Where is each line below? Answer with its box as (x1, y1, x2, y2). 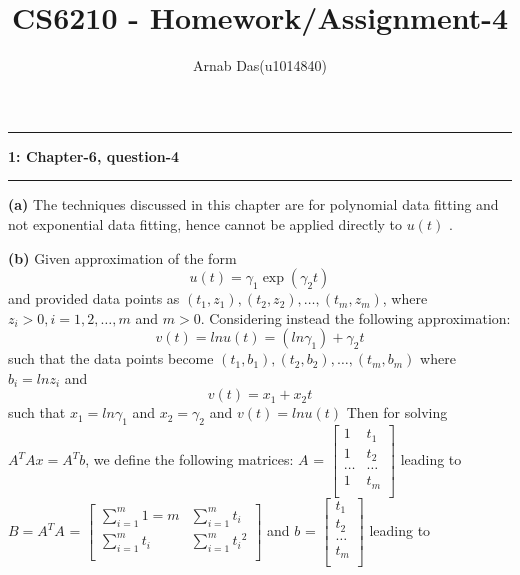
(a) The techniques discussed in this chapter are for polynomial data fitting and (8, 194, 499, 215)
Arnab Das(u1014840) (192, 55, 328, 76)
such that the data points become (8, 348, 214, 369)
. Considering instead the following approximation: (200, 307, 511, 328)
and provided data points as (8, 288, 180, 309)
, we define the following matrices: (85, 449, 294, 470)
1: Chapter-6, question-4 (8, 145, 180, 166)
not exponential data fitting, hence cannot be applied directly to (8, 213, 403, 234)
